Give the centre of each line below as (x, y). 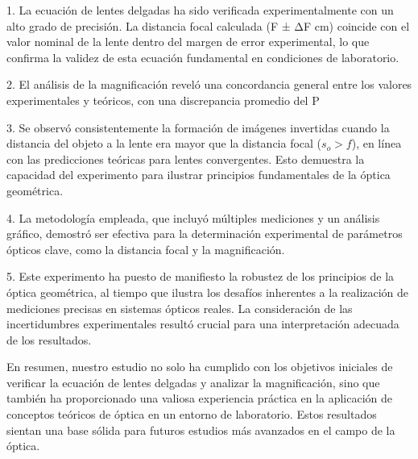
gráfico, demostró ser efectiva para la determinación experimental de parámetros (205, 234)
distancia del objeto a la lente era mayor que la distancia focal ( (164, 143)
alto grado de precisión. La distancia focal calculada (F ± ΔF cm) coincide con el (208, 25)
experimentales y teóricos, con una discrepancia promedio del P (163, 100)
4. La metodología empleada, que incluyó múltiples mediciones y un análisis (193, 217)
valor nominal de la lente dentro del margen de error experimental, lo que (188, 42)
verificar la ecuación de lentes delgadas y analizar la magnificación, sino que (193, 382)
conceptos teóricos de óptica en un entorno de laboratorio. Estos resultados (192, 414)
